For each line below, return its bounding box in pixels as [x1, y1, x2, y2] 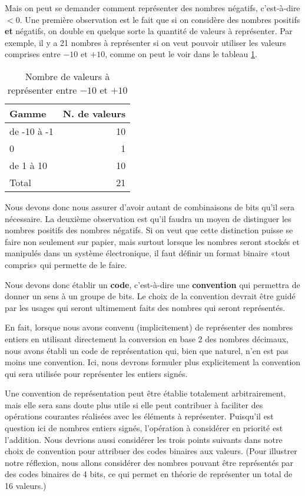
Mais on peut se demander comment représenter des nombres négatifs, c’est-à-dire [5, 2, 300, 14]
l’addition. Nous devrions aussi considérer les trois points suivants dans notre [5, 433, 283, 445]
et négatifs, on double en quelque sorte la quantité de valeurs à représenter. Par [5, 25, 293, 37]
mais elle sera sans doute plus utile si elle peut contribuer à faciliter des [5, 398, 263, 411]
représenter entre [7, 82, 77, 97]
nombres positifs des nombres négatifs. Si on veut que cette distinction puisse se [5, 224, 293, 236]
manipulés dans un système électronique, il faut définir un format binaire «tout [5, 247, 291, 259]
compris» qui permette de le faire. [5, 258, 127, 270]
